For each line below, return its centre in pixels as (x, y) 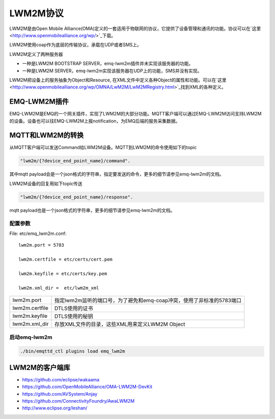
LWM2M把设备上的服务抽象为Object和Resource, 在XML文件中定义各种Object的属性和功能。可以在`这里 (118, 80)
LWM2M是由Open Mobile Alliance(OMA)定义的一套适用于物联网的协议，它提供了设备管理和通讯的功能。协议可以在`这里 (135, 28)
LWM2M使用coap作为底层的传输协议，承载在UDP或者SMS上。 (76, 45)
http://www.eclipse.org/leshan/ (55, 408)
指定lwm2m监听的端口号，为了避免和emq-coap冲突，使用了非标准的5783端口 (148, 301)
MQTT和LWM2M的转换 (47, 136)
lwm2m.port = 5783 (42, 245)
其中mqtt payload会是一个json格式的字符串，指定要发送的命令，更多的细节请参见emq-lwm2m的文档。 (117, 174)
